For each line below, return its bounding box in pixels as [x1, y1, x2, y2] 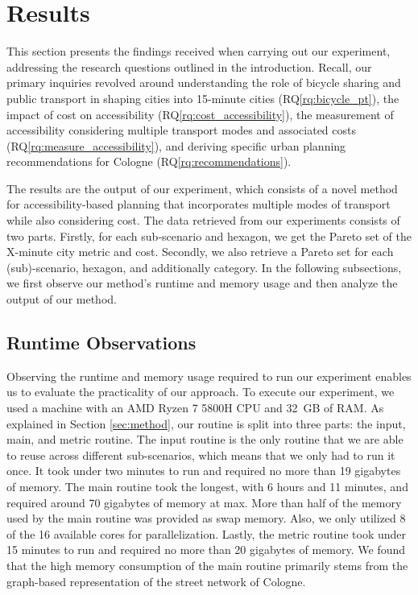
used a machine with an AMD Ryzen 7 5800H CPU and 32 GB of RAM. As [6, 399, 384, 416]
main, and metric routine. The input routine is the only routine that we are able [6, 431, 404, 448]
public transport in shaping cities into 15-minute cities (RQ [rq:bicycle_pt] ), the [6, 89, 399, 106]
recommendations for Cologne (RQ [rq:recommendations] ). [6, 153, 292, 170]
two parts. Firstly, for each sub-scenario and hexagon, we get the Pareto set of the [6, 227, 412, 244]
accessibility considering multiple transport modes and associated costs [6, 122, 357, 138]
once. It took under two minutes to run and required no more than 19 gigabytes [6, 462, 401, 479]
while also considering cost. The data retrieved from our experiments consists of [6, 212, 400, 229]
